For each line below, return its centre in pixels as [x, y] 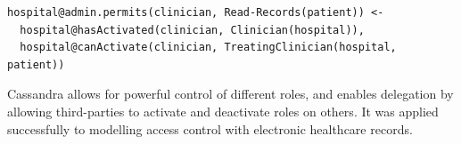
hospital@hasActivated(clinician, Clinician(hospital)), [192, 30]
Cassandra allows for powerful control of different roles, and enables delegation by [230, 94]
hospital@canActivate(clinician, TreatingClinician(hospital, [208, 48]
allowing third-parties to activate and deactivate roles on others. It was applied [223, 111]
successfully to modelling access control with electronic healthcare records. [210, 128]
